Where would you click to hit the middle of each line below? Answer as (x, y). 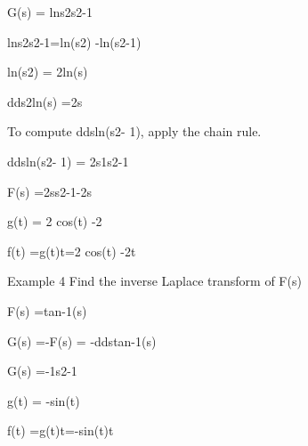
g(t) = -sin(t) (44, 400)
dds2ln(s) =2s (45, 101)
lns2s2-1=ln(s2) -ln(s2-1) (74, 41)
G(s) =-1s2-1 (42, 371)
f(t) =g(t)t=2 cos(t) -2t (72, 251)
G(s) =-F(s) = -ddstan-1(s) (82, 341)
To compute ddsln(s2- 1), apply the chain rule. (134, 131)
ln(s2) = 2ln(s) (48, 72)
